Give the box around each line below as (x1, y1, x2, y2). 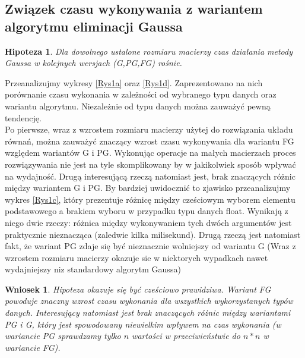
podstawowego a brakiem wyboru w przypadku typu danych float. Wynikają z (5, 205, 288, 217)
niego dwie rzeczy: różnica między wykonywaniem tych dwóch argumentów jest (5, 216, 292, 228)
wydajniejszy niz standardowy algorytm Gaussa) (5, 263, 181, 275)
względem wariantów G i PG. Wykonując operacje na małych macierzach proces (5, 146, 296, 159)
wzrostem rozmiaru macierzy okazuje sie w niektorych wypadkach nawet (5, 251, 268, 263)
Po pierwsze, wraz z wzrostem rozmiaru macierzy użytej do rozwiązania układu (5, 123, 293, 136)
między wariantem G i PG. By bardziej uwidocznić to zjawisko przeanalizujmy (5, 181, 291, 194)
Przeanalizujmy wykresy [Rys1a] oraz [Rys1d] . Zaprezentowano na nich (5, 76, 263, 89)
